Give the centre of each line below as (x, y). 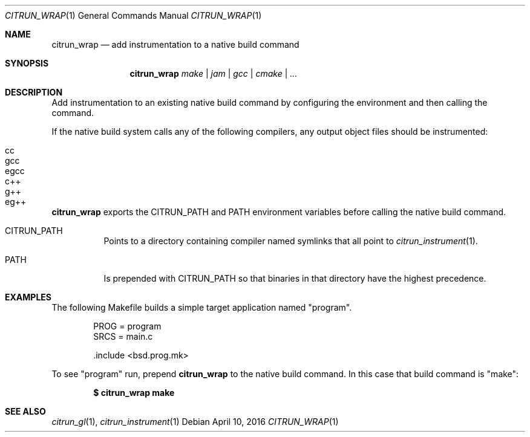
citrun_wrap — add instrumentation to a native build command (175, 44)
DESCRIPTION (34, 92)
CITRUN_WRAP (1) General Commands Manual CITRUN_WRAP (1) (133, 15)
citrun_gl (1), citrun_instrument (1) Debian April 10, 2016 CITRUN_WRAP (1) (195, 422)
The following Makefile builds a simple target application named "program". (202, 307)
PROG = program (127, 326)
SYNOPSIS (27, 63)
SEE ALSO (25, 411)
